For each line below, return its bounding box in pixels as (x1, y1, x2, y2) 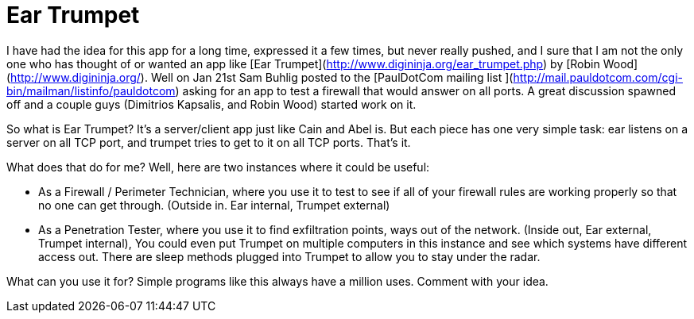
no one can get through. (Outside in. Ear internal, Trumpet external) (38, 198, 390, 212)
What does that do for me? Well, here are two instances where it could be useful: (6, 159, 430, 174)
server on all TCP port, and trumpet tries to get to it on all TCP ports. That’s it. (6, 135, 411, 149)
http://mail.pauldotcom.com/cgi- (513, 70, 683, 84)
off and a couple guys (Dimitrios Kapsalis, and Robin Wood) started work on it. (6, 97, 417, 111)
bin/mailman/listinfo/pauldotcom (6, 83, 176, 98)
